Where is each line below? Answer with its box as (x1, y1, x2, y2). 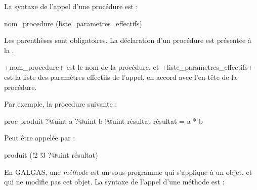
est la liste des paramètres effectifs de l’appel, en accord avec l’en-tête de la (4, 71, 237, 82)
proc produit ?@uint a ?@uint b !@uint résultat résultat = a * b (4, 115, 203, 126)
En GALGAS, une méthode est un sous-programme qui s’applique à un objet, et (4, 166, 252, 177)
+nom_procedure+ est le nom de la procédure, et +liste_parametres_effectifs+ (4, 62, 253, 72)
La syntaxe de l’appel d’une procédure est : (4, 1, 138, 11)
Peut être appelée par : (4, 132, 75, 143)
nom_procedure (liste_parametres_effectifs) (4, 18, 142, 28)
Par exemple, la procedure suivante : (4, 99, 117, 109)
